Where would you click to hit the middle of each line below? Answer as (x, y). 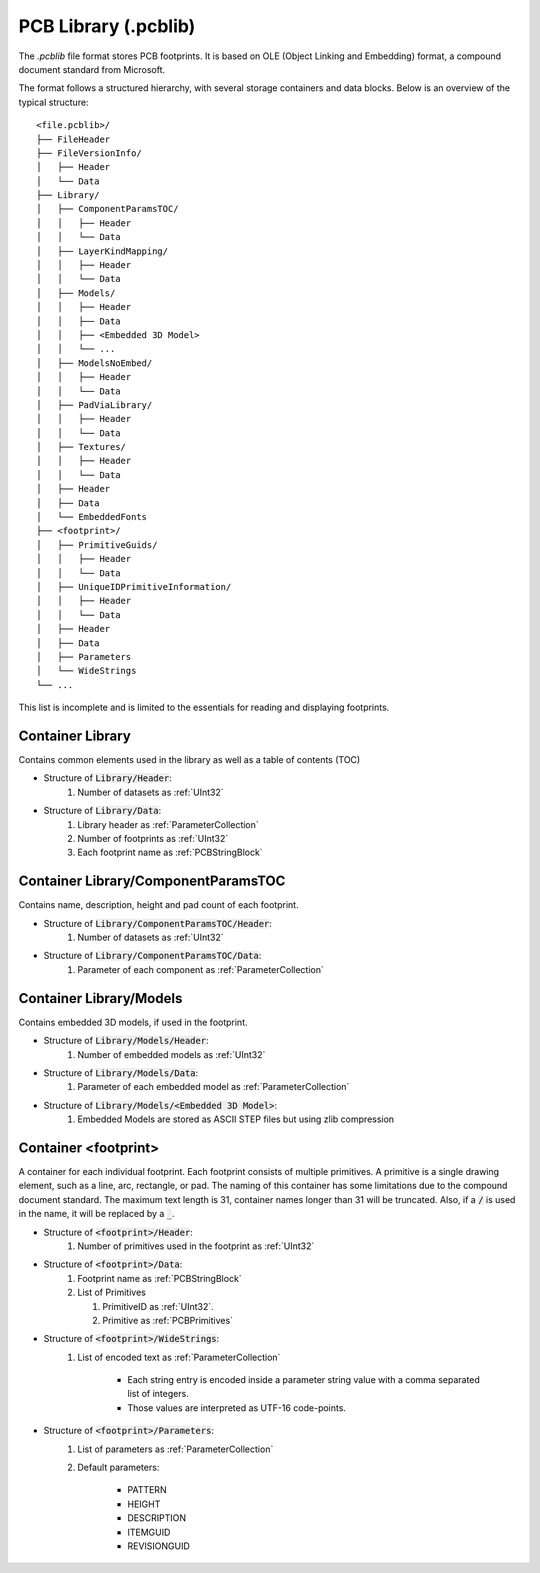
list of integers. (158, 1394)
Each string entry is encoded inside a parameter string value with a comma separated (303, 1380)
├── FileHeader (73, 139)
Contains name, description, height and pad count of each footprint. (158, 905)
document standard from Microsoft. (91, 69)
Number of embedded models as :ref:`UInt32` (171, 1054)
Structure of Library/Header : (107, 778)
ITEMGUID (149, 1532)
